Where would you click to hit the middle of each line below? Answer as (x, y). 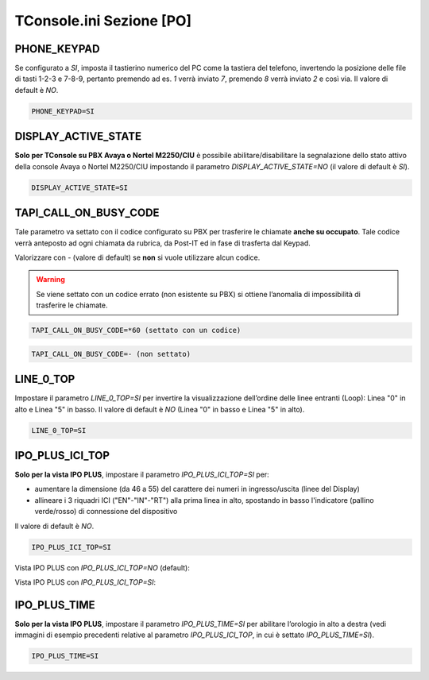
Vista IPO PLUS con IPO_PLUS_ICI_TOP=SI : (85, 582)
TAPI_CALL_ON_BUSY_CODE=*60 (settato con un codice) (136, 330)
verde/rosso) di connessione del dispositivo (106, 512)
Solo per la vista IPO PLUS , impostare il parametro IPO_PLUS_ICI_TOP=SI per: (142, 475)
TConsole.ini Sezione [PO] (103, 21)
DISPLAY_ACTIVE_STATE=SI (80, 187)
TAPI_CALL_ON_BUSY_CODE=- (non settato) (111, 354)
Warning (50, 280)
